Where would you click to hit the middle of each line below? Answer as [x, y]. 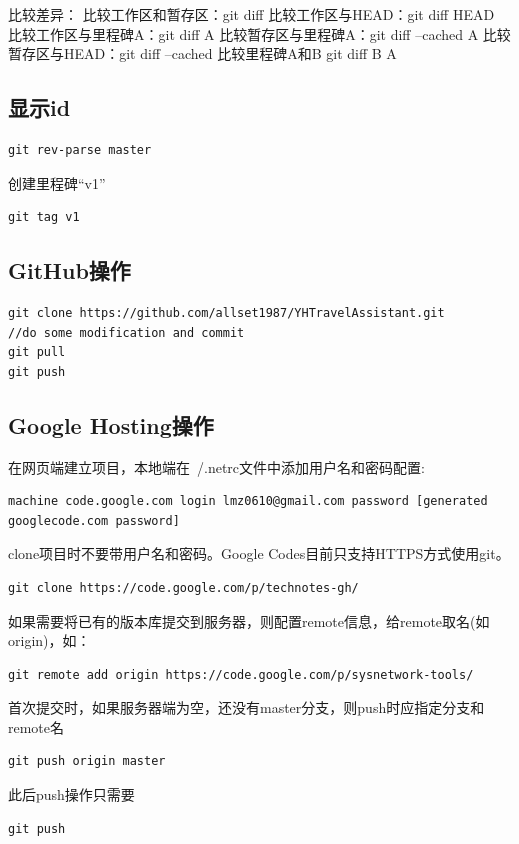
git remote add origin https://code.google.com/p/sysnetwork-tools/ [241, 674]
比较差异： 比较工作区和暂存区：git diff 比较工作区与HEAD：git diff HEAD [251, 14]
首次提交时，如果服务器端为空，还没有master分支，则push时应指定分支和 [246, 707]
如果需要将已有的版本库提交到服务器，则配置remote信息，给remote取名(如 [249, 620]
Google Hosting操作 [111, 424]
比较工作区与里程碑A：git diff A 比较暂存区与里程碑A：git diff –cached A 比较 [259, 33]
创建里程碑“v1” [57, 182]
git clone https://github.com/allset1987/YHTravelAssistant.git [226, 312]
